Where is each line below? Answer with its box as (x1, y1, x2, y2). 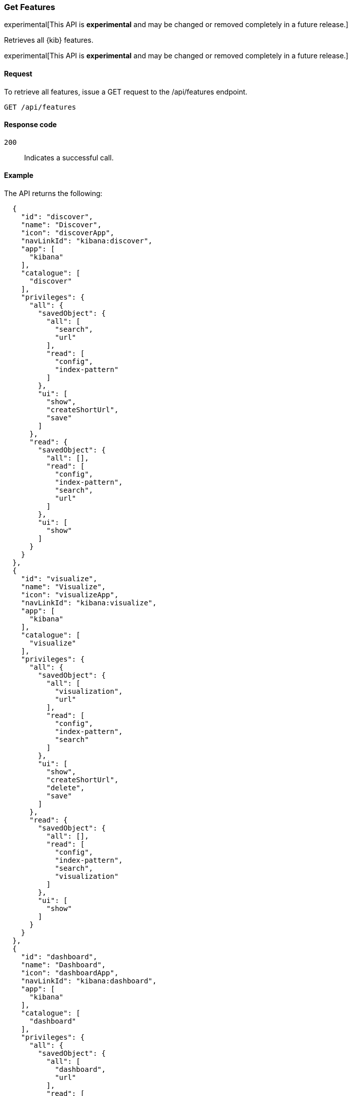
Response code (4, 120, 57, 129)
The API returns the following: (4, 189, 103, 198)
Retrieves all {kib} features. (4, 36, 94, 45)
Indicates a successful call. (24, 153, 114, 162)
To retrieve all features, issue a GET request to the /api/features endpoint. (4, 87, 247, 96)
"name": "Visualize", (21, 583, 106, 591)
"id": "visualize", (21, 575, 98, 583)
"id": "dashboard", (21, 953, 98, 961)
